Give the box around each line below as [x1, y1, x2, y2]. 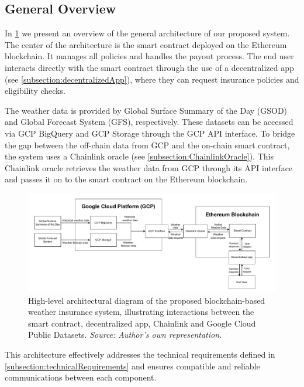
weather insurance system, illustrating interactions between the [28, 305, 254, 318]
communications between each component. [5, 371, 157, 383]
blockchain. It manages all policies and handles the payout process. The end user [5, 50, 294, 62]
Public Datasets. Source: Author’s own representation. [28, 328, 222, 341]
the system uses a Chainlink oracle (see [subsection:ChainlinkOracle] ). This [5, 150, 274, 162]
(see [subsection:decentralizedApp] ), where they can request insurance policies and [5, 73, 299, 85]
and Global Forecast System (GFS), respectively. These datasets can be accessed [5, 116, 293, 128]
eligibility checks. [5, 84, 65, 97]
